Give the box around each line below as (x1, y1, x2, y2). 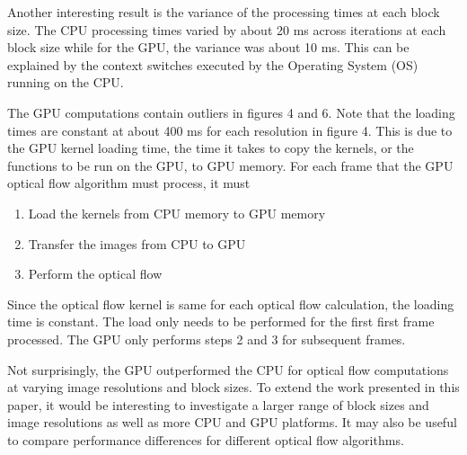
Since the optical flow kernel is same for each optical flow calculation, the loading (7, 294, 454, 313)
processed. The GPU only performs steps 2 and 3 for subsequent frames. (7, 329, 406, 348)
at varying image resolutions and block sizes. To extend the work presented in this (7, 378, 460, 397)
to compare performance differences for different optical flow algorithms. (7, 430, 404, 449)
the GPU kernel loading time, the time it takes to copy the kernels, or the (7, 138, 414, 157)
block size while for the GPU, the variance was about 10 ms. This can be (7, 38, 410, 57)
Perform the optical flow (28, 264, 163, 283)
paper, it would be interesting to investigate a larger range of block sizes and (7, 395, 429, 414)
